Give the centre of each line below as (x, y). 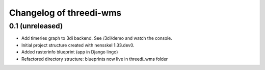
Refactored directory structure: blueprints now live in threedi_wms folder (95, 59)
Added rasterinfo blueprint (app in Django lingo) (70, 52)
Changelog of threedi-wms (65, 13)
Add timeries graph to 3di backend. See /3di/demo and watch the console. (97, 38)
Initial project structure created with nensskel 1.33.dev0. (78, 45)
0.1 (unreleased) (36, 26)
